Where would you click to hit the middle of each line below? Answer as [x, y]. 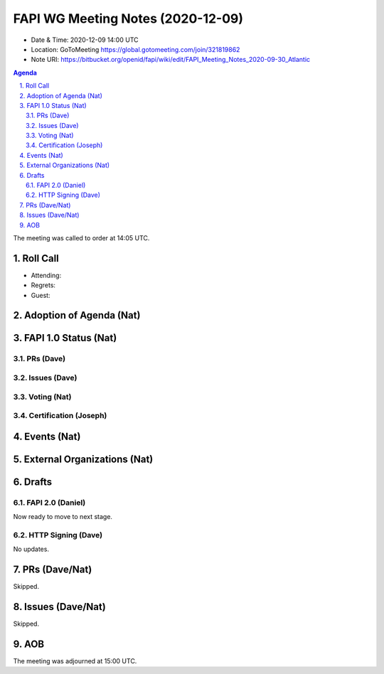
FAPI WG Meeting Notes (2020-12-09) [128, 18]
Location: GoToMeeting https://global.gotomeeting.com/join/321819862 [135, 49]
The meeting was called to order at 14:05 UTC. [81, 237]
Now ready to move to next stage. [63, 517]
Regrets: [43, 285]
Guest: [41, 295]
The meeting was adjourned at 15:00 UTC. [75, 660]
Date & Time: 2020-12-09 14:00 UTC [85, 40]
